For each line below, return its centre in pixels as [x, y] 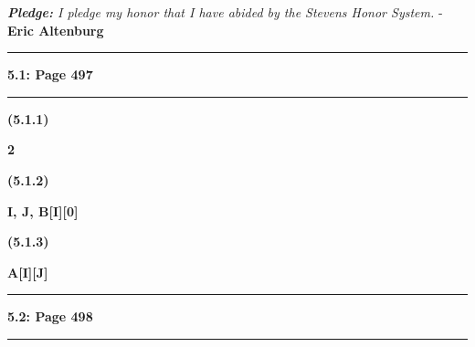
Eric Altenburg [56, 30]
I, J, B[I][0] [43, 210]
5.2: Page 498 [50, 316]
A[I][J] [28, 272]
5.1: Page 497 [50, 74]
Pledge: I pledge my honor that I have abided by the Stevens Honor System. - [225, 12]
